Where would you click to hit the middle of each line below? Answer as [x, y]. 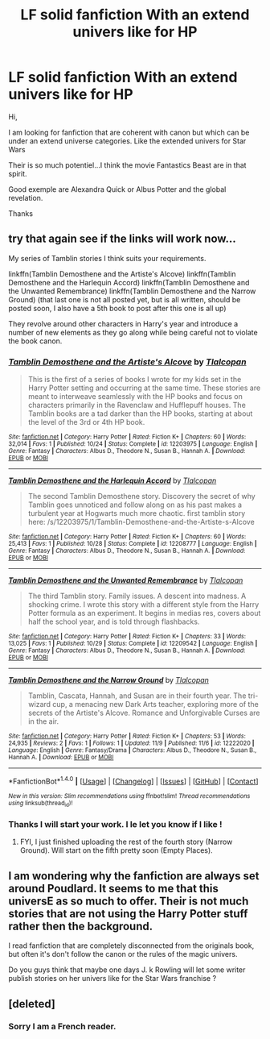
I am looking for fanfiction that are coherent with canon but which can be [129, 132]
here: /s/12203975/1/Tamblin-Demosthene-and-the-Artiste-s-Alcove [141, 522]
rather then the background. [81, 926]
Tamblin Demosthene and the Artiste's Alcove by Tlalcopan [127, 362]
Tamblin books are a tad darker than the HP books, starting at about [140, 414]
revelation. [26, 197]
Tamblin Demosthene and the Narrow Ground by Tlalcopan [108, 680]
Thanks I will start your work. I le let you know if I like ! [115, 824]
